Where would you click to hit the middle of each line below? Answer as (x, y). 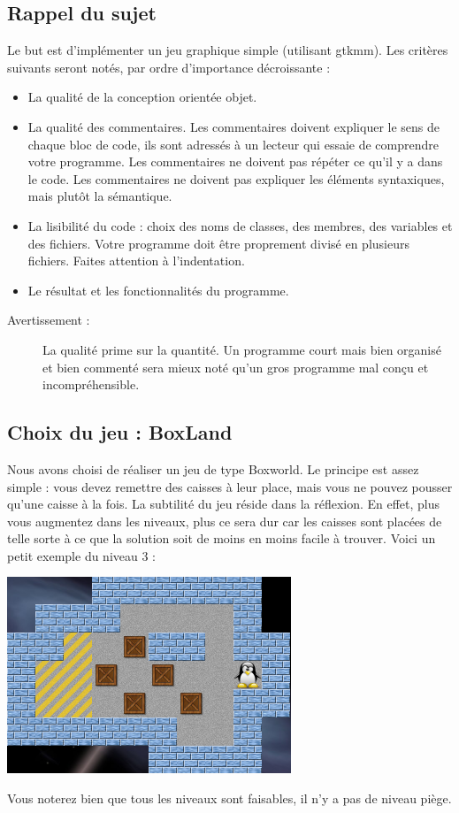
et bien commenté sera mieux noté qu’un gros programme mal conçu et (236, 367)
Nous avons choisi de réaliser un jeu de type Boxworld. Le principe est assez (213, 468)
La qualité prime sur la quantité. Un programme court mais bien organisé (242, 349)
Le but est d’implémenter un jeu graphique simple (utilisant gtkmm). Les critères (228, 50)
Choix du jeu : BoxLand (120, 432)
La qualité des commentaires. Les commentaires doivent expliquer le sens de (234, 126)
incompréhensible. (91, 384)
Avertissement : (49, 320)
